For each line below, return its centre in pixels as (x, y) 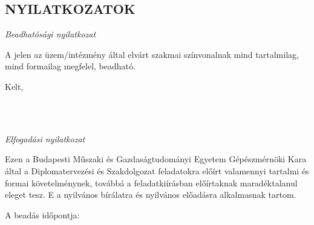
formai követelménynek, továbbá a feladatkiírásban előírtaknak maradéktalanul (151, 182)
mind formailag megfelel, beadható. (70, 66)
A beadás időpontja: (42, 214)
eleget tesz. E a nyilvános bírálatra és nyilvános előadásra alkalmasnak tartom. (151, 195)
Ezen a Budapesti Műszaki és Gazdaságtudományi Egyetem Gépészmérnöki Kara (156, 159)
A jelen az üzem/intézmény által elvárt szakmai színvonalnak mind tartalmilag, (152, 54)
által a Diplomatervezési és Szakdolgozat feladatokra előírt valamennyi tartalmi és (157, 170)
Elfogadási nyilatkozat (45, 138)
